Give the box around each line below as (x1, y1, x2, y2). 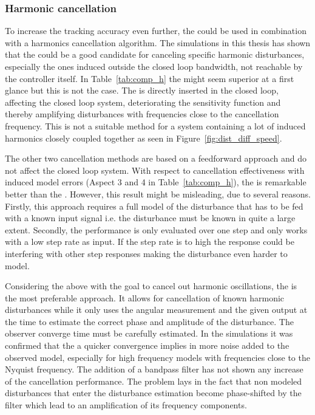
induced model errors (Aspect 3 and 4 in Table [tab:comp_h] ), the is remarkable (5, 176, 307, 188)
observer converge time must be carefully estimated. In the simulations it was (5, 327, 293, 340)
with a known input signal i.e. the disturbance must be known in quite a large (5, 211, 296, 224)
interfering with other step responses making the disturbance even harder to (5, 247, 288, 259)
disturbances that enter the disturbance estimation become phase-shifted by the (5, 386, 302, 399)
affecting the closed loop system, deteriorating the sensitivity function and (5, 95, 281, 108)
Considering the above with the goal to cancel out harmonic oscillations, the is (5, 280, 297, 292)
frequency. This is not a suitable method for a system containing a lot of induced (5, 119, 306, 132)
